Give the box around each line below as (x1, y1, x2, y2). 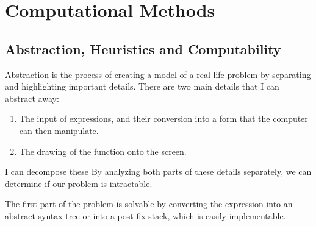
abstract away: (5, 91, 59, 104)
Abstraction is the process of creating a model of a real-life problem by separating (5, 68, 311, 80)
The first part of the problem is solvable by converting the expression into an (5, 197, 293, 210)
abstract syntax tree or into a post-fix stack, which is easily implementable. (5, 209, 286, 222)
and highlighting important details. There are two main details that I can (5, 80, 279, 93)
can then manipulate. (19, 124, 99, 136)
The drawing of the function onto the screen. (19, 144, 187, 157)
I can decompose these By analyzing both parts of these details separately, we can (5, 165, 312, 178)
